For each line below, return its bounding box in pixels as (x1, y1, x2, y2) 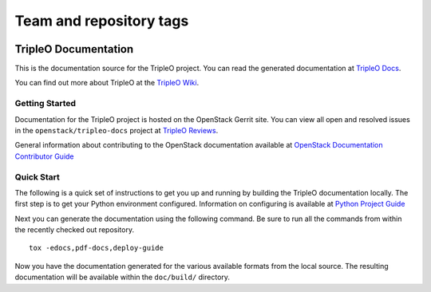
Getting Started (14, 98, 76, 109)
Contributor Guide (14, 152, 75, 161)
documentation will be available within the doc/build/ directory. (14, 272, 231, 282)
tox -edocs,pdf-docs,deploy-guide (29, 243, 164, 253)
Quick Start (14, 172, 60, 183)
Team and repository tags (14, 12, 189, 30)
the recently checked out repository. (14, 225, 135, 235)
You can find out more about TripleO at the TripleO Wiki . (14, 78, 200, 88)
